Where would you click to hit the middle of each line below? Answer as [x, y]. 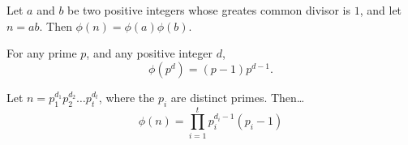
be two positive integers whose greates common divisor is [209, 10]
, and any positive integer [150, 53]
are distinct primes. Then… [238, 97]
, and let [381, 10]
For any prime [42, 53]
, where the [127, 97]
